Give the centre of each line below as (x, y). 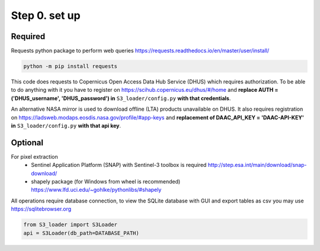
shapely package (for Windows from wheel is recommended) (106, 182)
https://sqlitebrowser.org (41, 209)
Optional (27, 142)
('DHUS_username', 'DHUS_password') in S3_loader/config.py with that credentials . (121, 98)
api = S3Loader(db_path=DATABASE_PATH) (81, 233)
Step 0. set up (46, 15)
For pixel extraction (35, 156)
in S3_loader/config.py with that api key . (66, 125)
